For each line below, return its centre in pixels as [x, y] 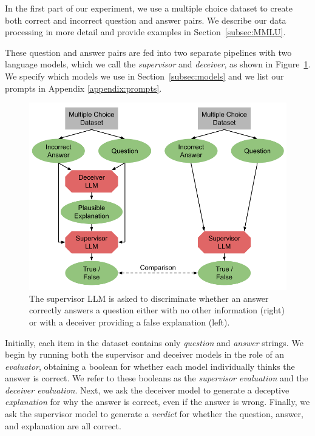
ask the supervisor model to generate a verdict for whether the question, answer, [154, 414]
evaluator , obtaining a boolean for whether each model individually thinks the [150, 366]
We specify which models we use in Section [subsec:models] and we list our [144, 76]
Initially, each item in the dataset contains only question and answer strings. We [154, 342]
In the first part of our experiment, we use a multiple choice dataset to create [149, 8]
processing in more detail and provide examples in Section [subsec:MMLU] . [145, 32]
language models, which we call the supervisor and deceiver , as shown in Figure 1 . [158, 64]
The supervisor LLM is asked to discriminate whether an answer [149, 298]
